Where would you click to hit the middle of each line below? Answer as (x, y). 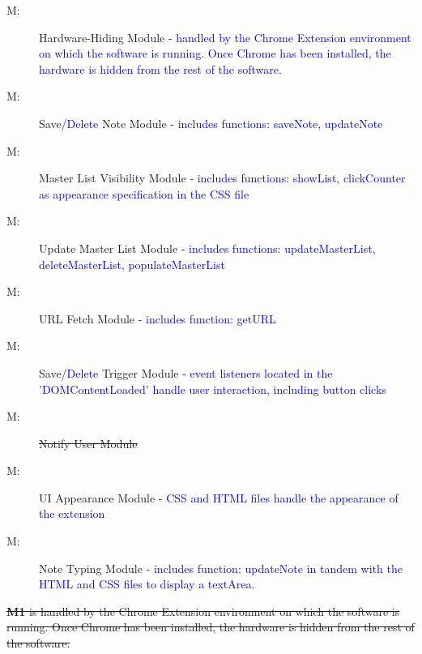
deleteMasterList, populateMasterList (132, 264)
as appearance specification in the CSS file (144, 193)
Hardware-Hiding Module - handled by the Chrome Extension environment (225, 37)
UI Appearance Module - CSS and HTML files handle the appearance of (219, 497)
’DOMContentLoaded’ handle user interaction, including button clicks (213, 389)
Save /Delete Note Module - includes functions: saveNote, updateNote (211, 123)
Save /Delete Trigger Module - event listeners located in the (186, 372)
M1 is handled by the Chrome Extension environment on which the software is (203, 611)
